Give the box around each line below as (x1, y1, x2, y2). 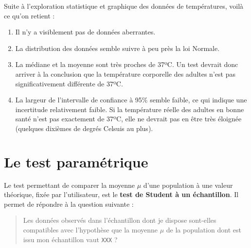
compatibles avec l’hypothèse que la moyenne (23, 225, 158, 235)
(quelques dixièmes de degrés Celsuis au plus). (15, 123, 153, 133)
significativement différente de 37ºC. (15, 78, 123, 88)
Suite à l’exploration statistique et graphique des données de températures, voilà (4, 1, 244, 11)
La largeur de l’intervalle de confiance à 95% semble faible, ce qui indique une (15, 95, 247, 105)
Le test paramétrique (4, 151, 148, 171)
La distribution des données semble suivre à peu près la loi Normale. (15, 43, 220, 53)
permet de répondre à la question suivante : (4, 198, 134, 209)
